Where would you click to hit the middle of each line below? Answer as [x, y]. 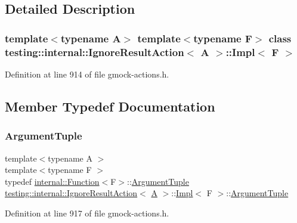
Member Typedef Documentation [110, 106]
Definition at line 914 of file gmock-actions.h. [87, 74]
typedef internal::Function [52, 181]
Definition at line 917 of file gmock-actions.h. [87, 213]
